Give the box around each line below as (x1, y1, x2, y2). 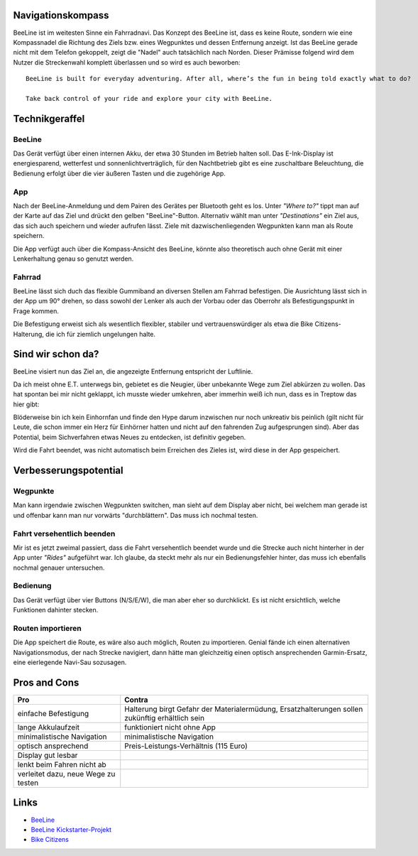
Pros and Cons (13, 676, 79, 688)
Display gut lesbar (17, 750, 78, 760)
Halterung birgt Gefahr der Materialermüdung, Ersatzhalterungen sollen (124, 704, 363, 714)
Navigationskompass (13, 9, 109, 21)
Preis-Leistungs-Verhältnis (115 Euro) (124, 741, 248, 751)
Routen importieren (13, 624, 82, 633)
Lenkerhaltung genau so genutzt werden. (13, 254, 134, 263)
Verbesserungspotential (13, 465, 123, 477)
